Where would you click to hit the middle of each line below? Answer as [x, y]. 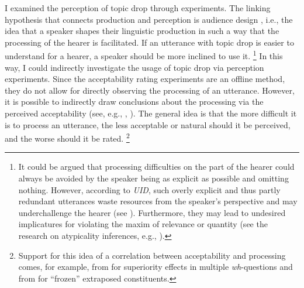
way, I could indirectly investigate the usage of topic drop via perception [134, 67]
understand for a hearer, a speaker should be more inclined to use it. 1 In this [144, 55]
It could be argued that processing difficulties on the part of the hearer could [156, 167]
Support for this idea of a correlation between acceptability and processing [152, 255]
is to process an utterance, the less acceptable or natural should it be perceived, [148, 124]
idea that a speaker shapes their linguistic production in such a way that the [142, 31]
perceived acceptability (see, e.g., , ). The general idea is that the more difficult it [151, 113]
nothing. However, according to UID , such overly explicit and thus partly [149, 189]
